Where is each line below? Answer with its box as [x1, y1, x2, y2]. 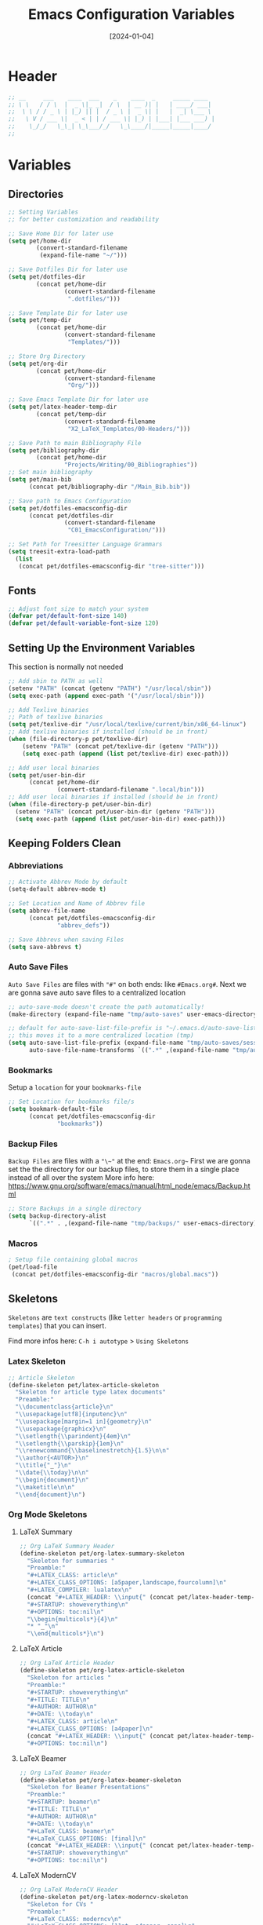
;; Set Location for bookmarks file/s [8, 1098, 135, 1106]
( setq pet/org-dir [8, 360, 68, 367]
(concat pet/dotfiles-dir [28, 512, 113, 520]
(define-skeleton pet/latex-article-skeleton [8, 1381, 159, 1389]
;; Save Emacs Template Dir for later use [8, 396, 149, 404]
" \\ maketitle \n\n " [15, 1483, 76, 1491]
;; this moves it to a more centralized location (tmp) [8, 1032, 194, 1039]
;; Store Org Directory [8, 352, 86, 360]
